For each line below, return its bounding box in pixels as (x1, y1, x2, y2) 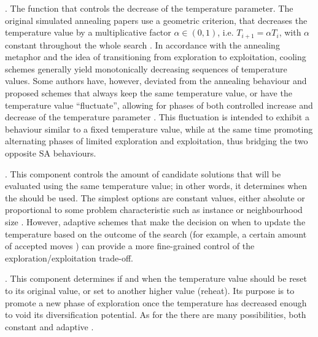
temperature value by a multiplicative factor (5, 26, 171, 39)
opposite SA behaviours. (5, 146, 96, 159)
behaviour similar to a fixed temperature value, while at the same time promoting (5, 122, 313, 135)
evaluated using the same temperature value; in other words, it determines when (5, 179, 308, 192)
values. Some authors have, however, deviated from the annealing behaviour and (5, 74, 307, 87)
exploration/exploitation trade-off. (5, 251, 133, 264)
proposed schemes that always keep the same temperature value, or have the (5, 87, 292, 99)
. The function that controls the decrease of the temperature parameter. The (5, 2, 293, 14)
